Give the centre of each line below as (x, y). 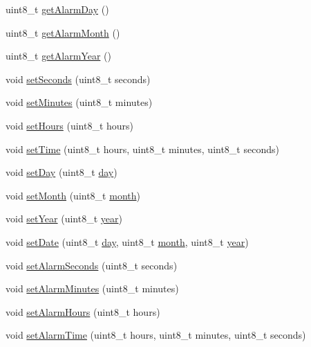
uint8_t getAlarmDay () (57, 9)
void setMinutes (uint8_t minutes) (79, 102)
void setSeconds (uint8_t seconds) (78, 79)
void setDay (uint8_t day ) (62, 172)
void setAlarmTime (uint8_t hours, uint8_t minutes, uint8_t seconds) (156, 335)
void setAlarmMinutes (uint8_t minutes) (92, 288)
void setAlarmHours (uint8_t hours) (83, 311)
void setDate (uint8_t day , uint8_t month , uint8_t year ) (127, 241)
